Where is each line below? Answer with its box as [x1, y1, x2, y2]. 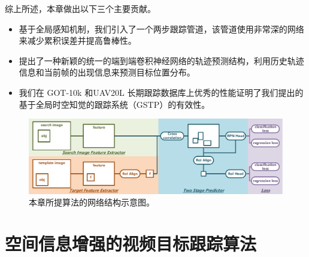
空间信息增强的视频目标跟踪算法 [5, 231, 257, 255]
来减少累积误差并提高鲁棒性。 [19, 34, 137, 47]
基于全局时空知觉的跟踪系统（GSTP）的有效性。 [19, 98, 210, 110]
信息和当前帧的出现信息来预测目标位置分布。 [19, 66, 195, 78]
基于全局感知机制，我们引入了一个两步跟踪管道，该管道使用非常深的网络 [19, 22, 304, 35]
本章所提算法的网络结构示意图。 [29, 196, 154, 208]
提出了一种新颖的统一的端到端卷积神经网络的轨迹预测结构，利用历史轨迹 [19, 54, 304, 66]
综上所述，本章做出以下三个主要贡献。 [5, 2, 156, 14]
